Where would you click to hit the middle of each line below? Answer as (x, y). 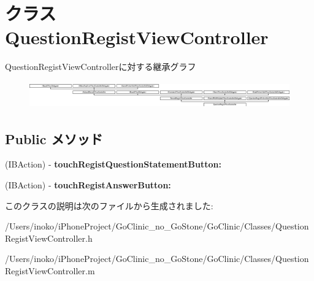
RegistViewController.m (50, 271)
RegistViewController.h (49, 238)
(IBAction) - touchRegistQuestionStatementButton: (113, 164)
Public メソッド (54, 138)
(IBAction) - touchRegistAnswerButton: (88, 185)
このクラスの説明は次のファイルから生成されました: (109, 205)
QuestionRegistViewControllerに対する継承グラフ (101, 67)
